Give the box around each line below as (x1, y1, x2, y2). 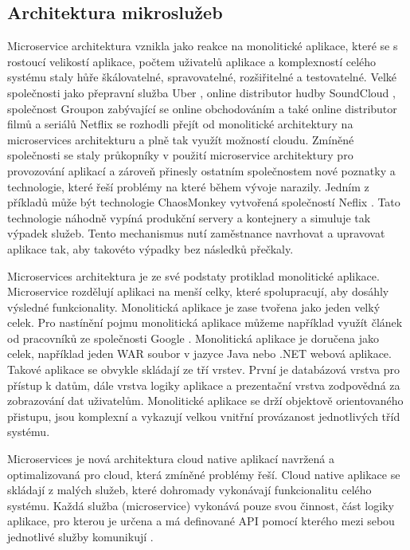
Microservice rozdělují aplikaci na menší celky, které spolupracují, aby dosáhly (7, 283, 389, 300)
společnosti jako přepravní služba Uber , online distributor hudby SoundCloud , (7, 84, 396, 100)
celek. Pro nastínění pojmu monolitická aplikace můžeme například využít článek (7, 314, 403, 331)
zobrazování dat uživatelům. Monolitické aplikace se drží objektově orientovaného (7, 392, 404, 409)
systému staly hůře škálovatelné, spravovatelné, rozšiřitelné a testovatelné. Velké (7, 69, 397, 85)
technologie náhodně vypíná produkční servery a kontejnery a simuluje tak (7, 209, 371, 226)
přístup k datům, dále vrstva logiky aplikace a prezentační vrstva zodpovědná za (7, 376, 400, 393)
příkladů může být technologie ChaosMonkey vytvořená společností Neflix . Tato (7, 194, 400, 210)
